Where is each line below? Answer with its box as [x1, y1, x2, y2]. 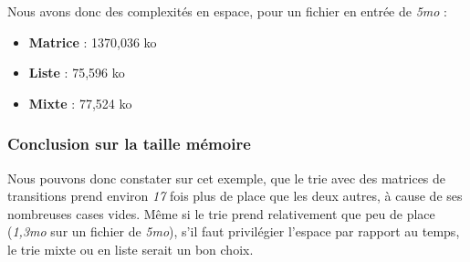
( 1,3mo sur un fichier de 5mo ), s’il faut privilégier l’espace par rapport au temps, [7, 222, 460, 241]
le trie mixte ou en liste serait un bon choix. [7, 239, 254, 258]
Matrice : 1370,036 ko [28, 32, 157, 51]
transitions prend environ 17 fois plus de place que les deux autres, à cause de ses [7, 186, 463, 205]
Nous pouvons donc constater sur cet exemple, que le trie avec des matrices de [7, 168, 446, 187]
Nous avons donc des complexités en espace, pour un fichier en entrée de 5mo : [7, 2, 447, 20]
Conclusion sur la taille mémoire [7, 132, 251, 155]
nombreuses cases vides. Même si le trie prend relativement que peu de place [7, 204, 435, 223]
